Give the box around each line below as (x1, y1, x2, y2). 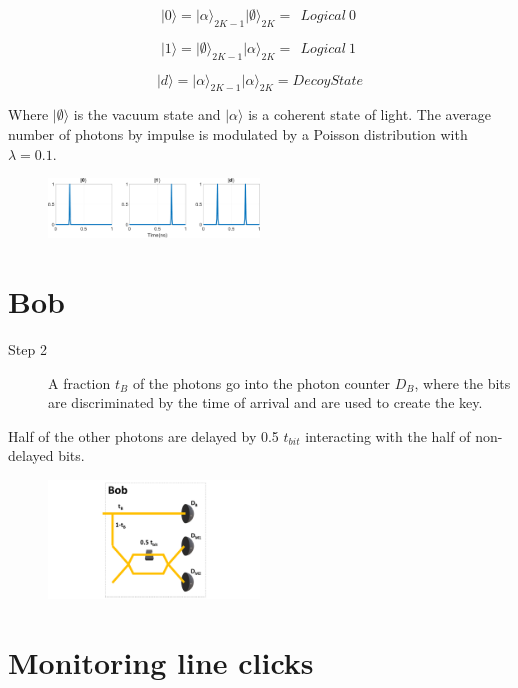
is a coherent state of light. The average (248, 104, 492, 125)
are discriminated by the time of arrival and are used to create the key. (48, 392, 483, 413)
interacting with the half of (305, 425, 471, 446)
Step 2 (8, 338, 47, 359)
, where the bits (414, 372, 511, 393)
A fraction (48, 372, 111, 393)
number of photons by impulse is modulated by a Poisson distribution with (8, 123, 468, 144)
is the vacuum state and (73, 104, 221, 125)
